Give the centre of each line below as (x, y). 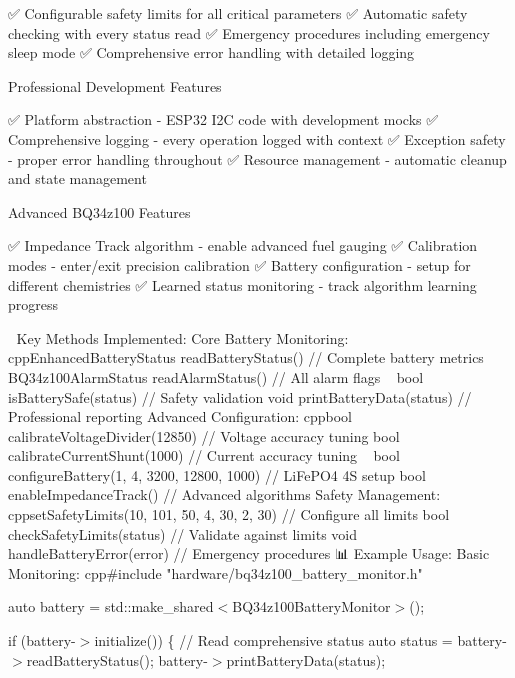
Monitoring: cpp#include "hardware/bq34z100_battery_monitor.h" (215, 572)
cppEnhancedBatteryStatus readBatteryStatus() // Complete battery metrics (246, 357)
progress (33, 304)
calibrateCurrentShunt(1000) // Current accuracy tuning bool (204, 455)
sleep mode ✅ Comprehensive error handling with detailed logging (211, 52)
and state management (77, 178)
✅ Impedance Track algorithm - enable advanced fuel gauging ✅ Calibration (243, 245)
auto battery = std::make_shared (111, 606)
